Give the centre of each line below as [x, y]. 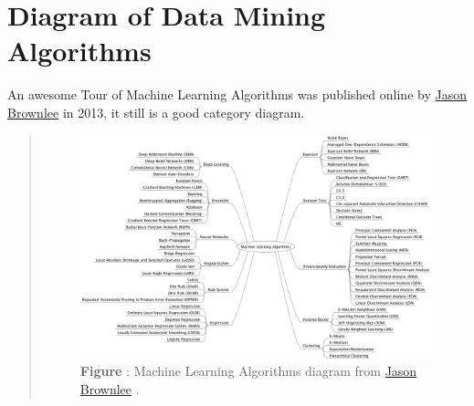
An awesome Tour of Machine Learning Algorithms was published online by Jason [237, 94]
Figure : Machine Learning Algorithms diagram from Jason [248, 371]
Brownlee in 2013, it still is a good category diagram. [156, 112]
